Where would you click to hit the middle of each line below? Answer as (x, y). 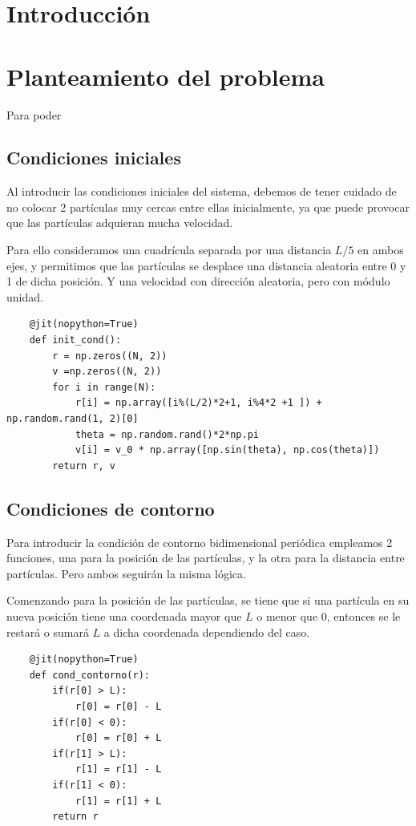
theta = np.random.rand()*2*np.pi (167, 434)
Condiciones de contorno (111, 508)
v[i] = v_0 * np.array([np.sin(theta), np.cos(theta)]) (227, 450)
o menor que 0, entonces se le (329, 615)
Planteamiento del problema (166, 76)
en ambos (381, 250)
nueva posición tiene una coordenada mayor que (124, 615)
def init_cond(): (75, 340)
